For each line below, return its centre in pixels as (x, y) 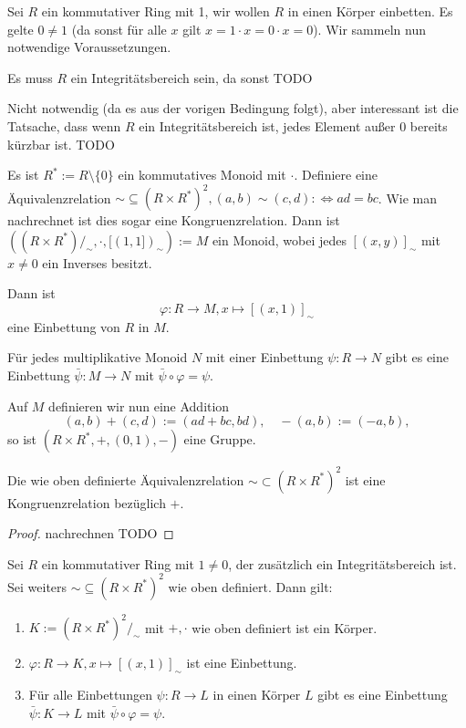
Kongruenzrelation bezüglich (87, 502)
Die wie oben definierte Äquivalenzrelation (126, 479)
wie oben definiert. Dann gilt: (250, 586)
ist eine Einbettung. (242, 663)
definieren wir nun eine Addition (139, 406)
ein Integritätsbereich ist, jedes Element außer (267, 125)
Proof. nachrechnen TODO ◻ (91, 533)
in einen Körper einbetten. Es (370, 11)
